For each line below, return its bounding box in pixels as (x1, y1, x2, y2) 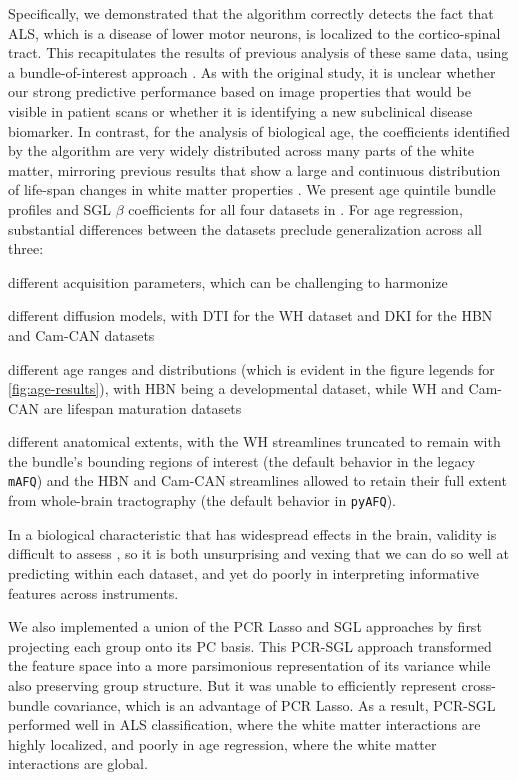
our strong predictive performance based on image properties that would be (8, 81, 471, 102)
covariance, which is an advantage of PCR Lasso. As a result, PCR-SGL (53, 694, 496, 715)
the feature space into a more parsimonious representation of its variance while (8, 655, 491, 676)
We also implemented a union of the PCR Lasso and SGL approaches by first (8, 616, 482, 637)
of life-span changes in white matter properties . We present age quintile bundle (8, 179, 496, 200)
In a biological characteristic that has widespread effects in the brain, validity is (8, 523, 497, 544)
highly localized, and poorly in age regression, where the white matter (8, 733, 437, 754)
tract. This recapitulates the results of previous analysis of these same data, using (8, 42, 509, 63)
